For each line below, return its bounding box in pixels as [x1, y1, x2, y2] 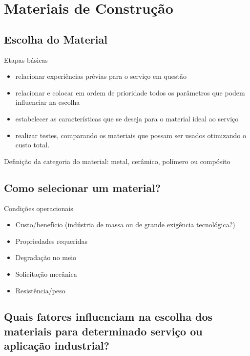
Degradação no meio [15, 252, 77, 262]
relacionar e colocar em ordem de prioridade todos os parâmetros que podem [15, 87, 245, 97]
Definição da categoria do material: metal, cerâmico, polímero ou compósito [4, 156, 230, 166]
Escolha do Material [4, 31, 107, 47]
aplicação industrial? [4, 338, 109, 353]
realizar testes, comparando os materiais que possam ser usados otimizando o [15, 130, 246, 140]
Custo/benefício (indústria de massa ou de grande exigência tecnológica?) [15, 219, 235, 230]
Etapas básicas [4, 54, 48, 65]
